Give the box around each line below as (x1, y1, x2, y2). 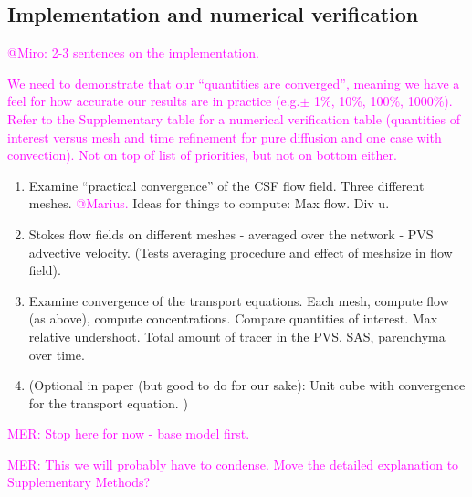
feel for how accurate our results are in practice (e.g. (7, 91, 300, 111)
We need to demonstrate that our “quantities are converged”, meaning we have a (7, 73, 460, 92)
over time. (28, 344, 85, 364)
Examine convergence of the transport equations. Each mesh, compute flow (28, 291, 449, 310)
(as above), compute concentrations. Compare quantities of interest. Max (28, 309, 438, 328)
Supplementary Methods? (7, 472, 151, 492)
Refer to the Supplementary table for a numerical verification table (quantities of (7, 109, 460, 128)
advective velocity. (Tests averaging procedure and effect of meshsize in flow (28, 242, 453, 261)
